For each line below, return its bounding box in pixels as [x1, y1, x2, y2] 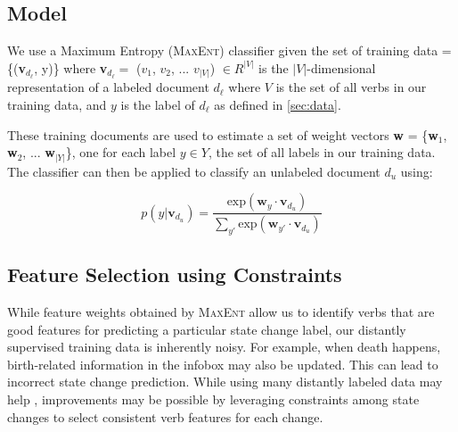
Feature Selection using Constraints [7, 261, 342, 288]
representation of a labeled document [7, 78, 209, 96]
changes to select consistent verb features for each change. [7, 407, 323, 426]
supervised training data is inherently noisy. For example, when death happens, [7, 337, 441, 356]
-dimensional [307, 58, 376, 77]
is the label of [120, 95, 195, 113]
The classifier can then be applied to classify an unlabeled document [7, 162, 380, 180]
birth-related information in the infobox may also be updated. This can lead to [7, 354, 438, 373]
